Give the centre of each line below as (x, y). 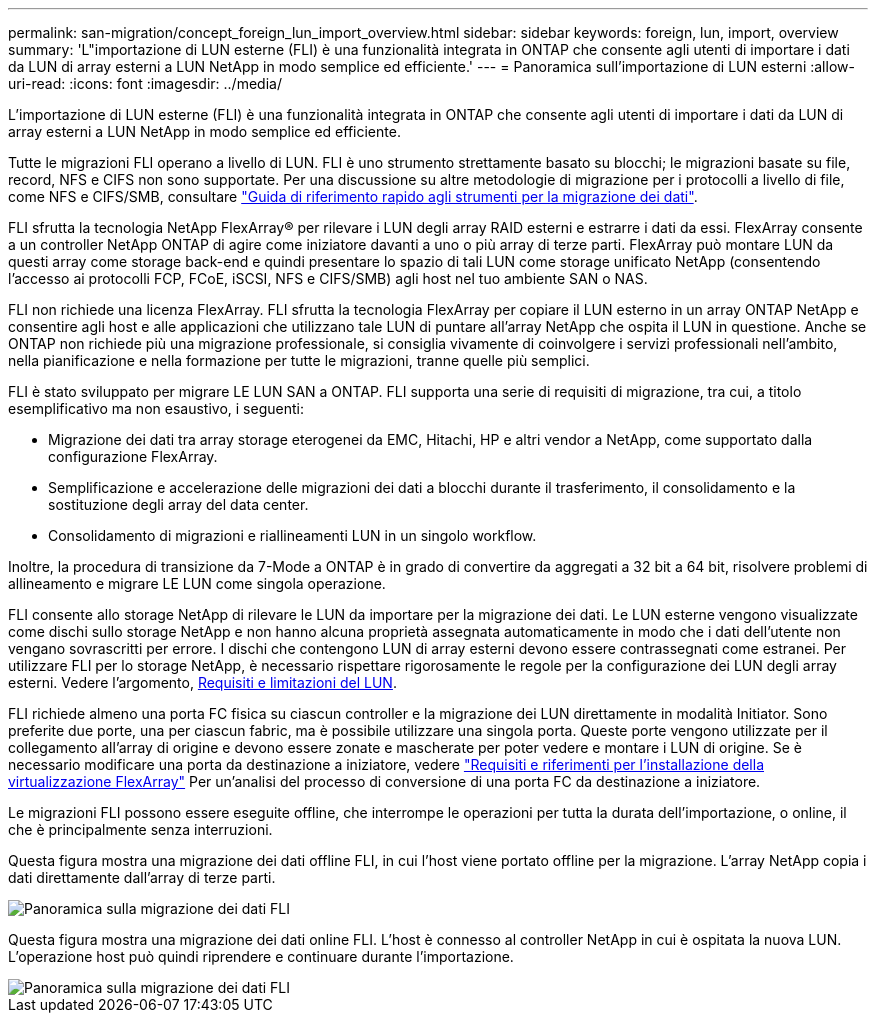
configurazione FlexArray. (133, 456)
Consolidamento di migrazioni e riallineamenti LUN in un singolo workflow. (292, 535)
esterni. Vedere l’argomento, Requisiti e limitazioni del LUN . (202, 682)
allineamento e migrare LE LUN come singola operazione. (197, 583)
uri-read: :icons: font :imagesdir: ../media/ (145, 83)
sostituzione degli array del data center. (178, 504)
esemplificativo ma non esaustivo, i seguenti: (156, 408)
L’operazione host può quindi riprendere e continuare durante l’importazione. (261, 956)
